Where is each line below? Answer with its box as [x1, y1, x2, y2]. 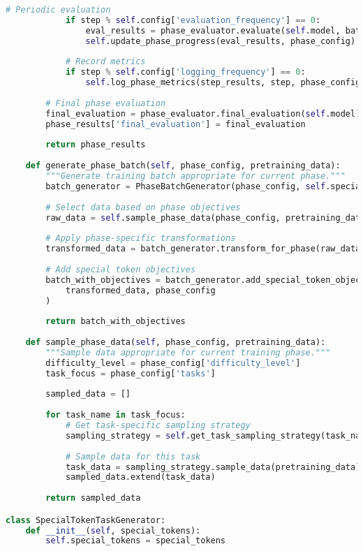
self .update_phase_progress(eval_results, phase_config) [85, 36, 356, 46]
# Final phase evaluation [45, 98, 166, 108]
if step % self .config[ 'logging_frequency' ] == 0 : [65, 67, 306, 78]
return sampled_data [45, 493, 141, 504]
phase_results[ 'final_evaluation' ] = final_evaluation [45, 119, 306, 129]
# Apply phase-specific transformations [45, 233, 236, 244]
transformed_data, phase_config [65, 285, 216, 295]
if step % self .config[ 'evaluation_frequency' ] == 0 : [65, 15, 321, 25]
